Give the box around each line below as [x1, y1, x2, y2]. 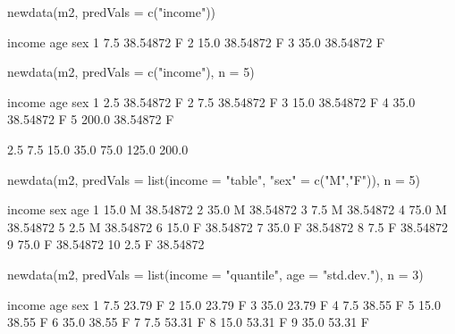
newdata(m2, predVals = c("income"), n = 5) [7, 63, 255, 81]
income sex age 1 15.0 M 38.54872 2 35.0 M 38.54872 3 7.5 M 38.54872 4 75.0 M [7, 200, 447, 219]
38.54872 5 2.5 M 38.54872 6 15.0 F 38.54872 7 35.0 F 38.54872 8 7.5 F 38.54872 [7, 217, 448, 236]
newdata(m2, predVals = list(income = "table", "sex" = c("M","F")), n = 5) [7, 170, 420, 188]
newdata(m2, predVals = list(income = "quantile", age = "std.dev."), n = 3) [7, 264, 424, 283]
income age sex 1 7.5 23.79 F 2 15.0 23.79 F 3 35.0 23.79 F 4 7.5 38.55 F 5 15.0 [7, 295, 441, 313]
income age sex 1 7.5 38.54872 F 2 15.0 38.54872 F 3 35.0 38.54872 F [7, 32, 385, 51]
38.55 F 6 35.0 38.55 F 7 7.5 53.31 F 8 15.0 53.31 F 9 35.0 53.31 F [7, 313, 369, 331]
